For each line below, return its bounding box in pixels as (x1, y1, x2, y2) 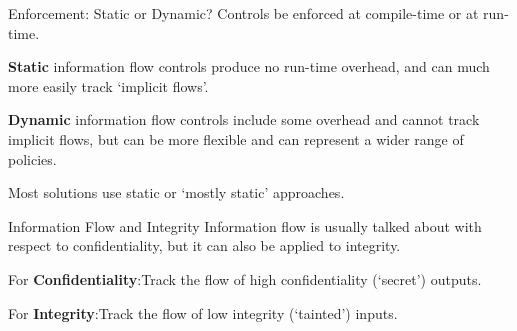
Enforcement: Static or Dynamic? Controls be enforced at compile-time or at (8, 3, 479, 23)
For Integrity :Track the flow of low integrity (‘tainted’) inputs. (8, 302, 398, 323)
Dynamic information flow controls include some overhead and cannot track (8, 109, 480, 130)
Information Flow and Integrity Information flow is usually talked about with (8, 215, 482, 236)
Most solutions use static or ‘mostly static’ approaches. (8, 182, 345, 203)
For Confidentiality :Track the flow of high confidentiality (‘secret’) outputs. (8, 268, 482, 289)
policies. (8, 148, 57, 169)
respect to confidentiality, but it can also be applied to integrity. (8, 235, 401, 256)
